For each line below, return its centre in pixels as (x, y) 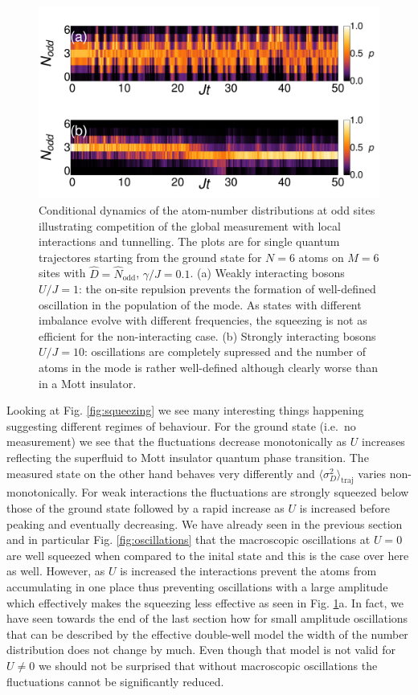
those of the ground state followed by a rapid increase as (145, 508)
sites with (62, 273)
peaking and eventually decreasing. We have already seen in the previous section (205, 523)
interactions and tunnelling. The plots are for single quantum (189, 241)
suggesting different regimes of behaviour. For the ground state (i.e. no (181, 425)
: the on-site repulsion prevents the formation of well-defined (227, 289)
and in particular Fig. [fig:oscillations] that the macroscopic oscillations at (189, 540)
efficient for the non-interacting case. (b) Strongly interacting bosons (207, 335)
